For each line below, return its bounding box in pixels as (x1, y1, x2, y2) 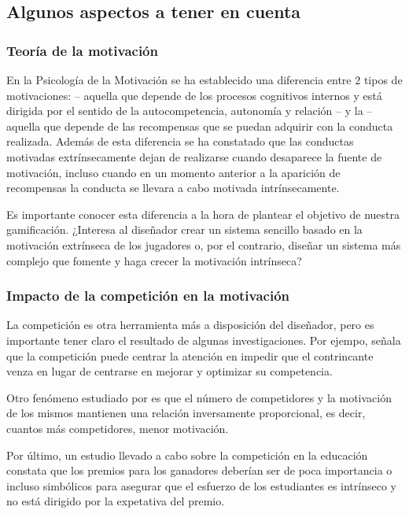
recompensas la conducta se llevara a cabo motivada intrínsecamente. (6, 179, 340, 196)
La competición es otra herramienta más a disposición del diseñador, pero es (6, 316, 374, 333)
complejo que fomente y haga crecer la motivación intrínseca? (6, 252, 302, 268)
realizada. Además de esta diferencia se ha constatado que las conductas (6, 133, 354, 150)
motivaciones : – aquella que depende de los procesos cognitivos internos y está (6, 87, 382, 103)
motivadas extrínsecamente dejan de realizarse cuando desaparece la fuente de (6, 148, 382, 165)
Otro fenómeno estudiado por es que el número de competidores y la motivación (6, 389, 392, 405)
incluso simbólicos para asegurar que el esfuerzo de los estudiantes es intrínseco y (6, 477, 396, 494)
